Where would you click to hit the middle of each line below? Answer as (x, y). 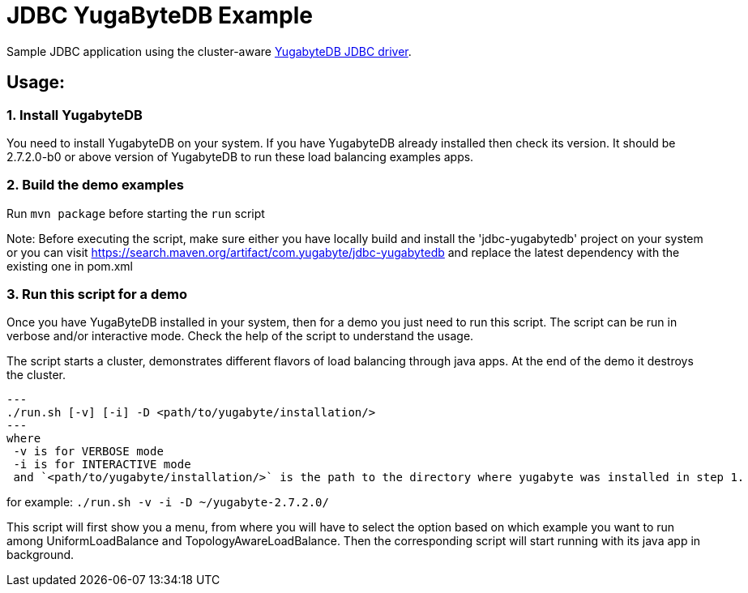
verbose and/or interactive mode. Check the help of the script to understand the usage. (240, 336)
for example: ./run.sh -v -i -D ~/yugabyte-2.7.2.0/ (168, 502)
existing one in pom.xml (70, 266)
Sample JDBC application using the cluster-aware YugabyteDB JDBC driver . (209, 51)
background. (41, 555)
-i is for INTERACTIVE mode (102, 465)
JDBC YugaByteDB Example (160, 15)
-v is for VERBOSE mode (88, 452)
